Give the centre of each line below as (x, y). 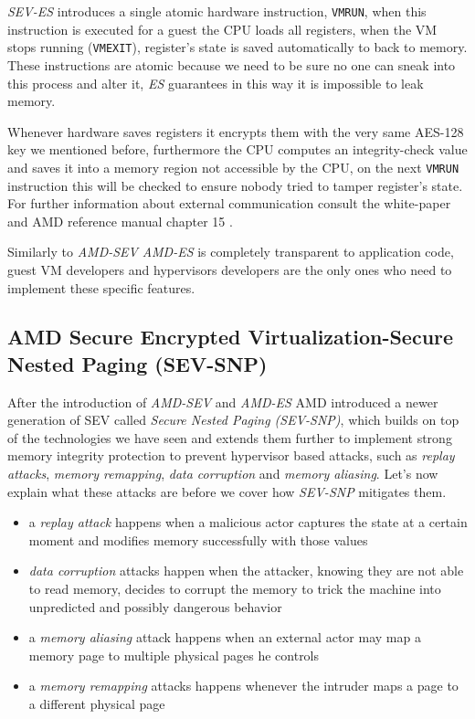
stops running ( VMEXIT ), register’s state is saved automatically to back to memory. (237, 47)
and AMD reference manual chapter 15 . (120, 221)
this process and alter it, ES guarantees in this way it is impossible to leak (216, 83)
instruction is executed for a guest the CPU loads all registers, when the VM (222, 29)
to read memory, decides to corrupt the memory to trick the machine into (235, 589)
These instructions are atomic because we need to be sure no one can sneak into (232, 64)
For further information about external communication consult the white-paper (229, 203)
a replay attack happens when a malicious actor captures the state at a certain (248, 522)
